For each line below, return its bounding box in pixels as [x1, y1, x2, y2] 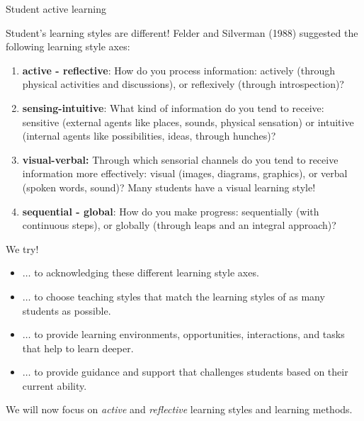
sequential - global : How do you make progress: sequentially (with [22, 203, 319, 218]
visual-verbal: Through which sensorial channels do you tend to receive [22, 152, 339, 167]
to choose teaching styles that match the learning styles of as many [34, 288, 325, 303]
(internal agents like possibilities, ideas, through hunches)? [22, 128, 276, 143]
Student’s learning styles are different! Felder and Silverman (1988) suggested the [6, 25, 358, 40]
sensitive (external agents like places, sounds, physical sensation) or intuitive [22, 114, 354, 129]
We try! [6, 241, 39, 256]
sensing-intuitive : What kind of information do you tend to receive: [22, 100, 324, 115]
